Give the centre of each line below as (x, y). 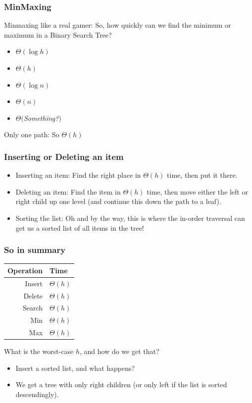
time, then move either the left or (197, 191)
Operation (25, 270)
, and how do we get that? (119, 351)
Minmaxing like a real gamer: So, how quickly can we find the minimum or (118, 25)
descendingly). (37, 394)
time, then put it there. (202, 175)
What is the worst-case (39, 351)
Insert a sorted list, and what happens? (75, 368)
